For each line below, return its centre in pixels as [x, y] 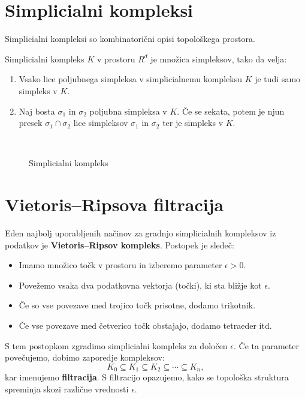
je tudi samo [278, 79]
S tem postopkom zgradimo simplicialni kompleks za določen [116, 345]
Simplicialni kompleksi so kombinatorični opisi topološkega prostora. [130, 39]
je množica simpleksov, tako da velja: [219, 58]
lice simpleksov [101, 123]
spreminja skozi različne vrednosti [67, 388]
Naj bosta [37, 111]
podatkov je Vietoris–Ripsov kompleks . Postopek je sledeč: [120, 244]
